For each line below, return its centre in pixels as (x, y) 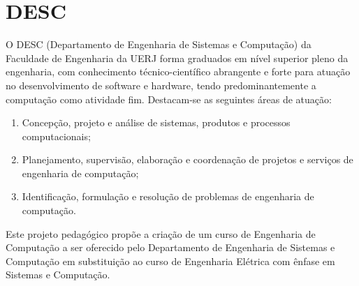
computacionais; (56, 136)
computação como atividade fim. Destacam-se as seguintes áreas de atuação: (169, 99)
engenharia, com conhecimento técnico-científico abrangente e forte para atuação (178, 71)
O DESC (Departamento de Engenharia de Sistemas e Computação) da (159, 44)
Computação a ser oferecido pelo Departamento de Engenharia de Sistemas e (170, 247)
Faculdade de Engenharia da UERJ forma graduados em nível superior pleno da (177, 58)
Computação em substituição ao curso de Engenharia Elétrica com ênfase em (170, 261)
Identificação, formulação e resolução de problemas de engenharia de (168, 196)
